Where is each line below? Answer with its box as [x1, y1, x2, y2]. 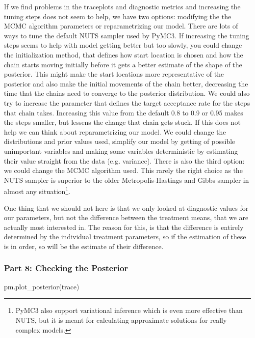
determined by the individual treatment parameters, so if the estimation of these [4, 231, 246, 242]
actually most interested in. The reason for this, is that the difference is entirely [4, 222, 244, 232]
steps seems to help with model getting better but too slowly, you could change [4, 40, 242, 50]
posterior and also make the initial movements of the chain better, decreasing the [4, 78, 248, 88]
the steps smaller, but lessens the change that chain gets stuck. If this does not [4, 117, 241, 127]
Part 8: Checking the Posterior [4, 262, 128, 274]
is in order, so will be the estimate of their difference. [4, 241, 164, 251]
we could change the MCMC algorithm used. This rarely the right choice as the [4, 165, 243, 175]
